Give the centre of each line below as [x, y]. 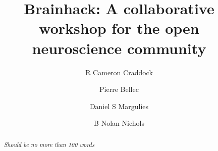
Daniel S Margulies [119, 106]
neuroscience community [119, 48]
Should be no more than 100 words [49, 144]
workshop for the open [119, 28]
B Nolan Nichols [119, 123]
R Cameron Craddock [119, 72]
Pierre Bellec [119, 89]
